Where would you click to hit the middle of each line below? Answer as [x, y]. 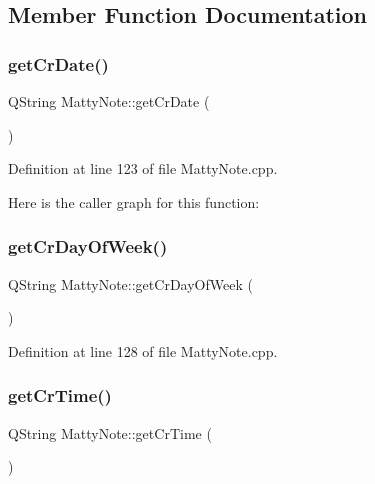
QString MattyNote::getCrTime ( [110, 432]
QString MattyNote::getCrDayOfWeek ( [130, 283]
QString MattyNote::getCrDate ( [109, 101]
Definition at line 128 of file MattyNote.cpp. [143, 350]
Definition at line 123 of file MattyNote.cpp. [143, 168]
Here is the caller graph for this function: [134, 201]
